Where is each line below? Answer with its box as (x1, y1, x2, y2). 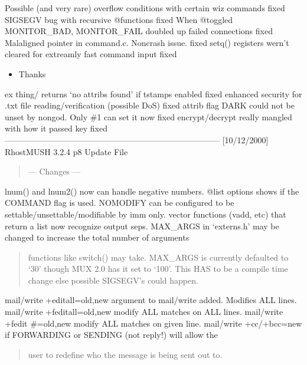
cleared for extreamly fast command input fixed (5, 48, 177, 60)
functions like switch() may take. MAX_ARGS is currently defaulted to (28, 251, 289, 263)
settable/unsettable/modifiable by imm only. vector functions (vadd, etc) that (5, 208, 286, 220)
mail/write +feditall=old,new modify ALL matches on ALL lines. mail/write (5, 305, 283, 318)
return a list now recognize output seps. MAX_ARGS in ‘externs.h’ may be (5, 219, 279, 232)
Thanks (18, 67, 46, 80)
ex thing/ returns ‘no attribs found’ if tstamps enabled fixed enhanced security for (5, 87, 302, 100)
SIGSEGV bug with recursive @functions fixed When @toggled (5, 13, 233, 25)
